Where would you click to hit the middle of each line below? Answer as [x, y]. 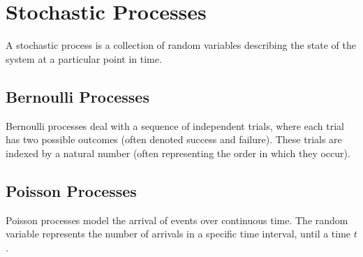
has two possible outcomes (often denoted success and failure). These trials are [174, 139]
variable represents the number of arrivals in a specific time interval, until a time [178, 234]
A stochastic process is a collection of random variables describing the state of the [181, 45]
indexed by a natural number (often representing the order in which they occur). [178, 153]
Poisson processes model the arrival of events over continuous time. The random [177, 220]
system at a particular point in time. [84, 58]
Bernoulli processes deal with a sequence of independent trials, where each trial [175, 125]
